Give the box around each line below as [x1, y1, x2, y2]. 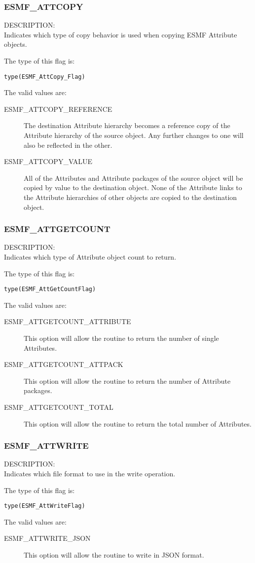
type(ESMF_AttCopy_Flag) [4, 73, 85, 80]
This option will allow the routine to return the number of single [24, 333, 219, 343]
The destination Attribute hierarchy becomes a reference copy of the [24, 120, 230, 131]
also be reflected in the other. [24, 139, 112, 150]
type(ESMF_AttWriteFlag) [4, 502, 85, 510]
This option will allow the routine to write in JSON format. [24, 550, 204, 560]
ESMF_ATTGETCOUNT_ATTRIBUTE [4, 316, 131, 327]
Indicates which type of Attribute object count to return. [4, 252, 177, 262]
